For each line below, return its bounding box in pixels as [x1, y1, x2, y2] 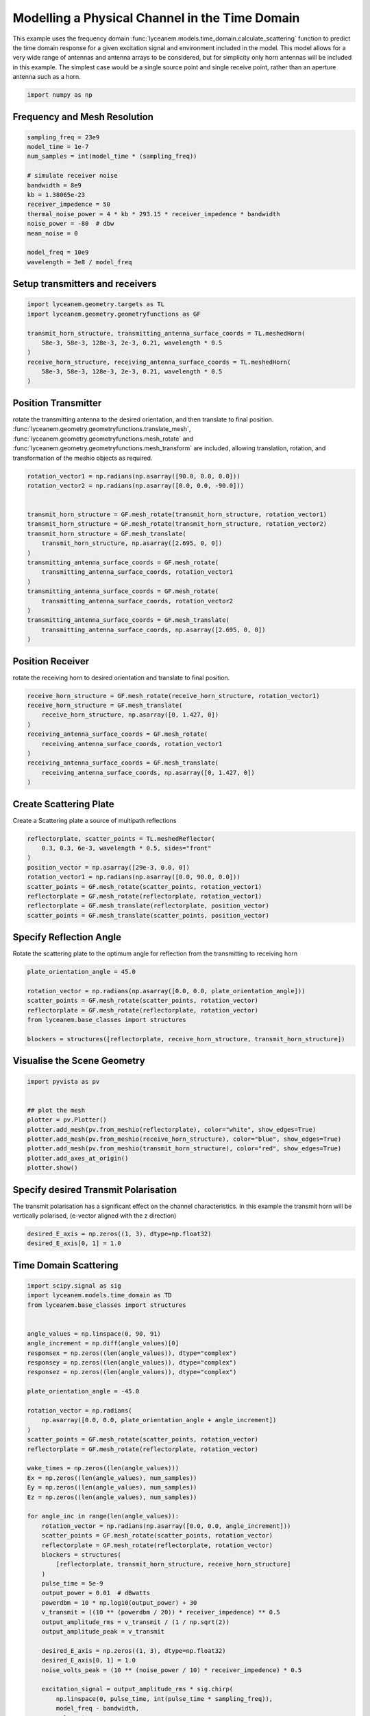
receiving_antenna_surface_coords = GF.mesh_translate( [27, 759, 219, 767]
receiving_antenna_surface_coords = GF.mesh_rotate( [27, 730, 208, 738]
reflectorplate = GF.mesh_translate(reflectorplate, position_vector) [27, 902, 270, 909]
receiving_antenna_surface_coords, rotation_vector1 [41, 740, 223, 747]
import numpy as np [27, 91, 92, 99]
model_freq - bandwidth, [56, 1704, 140, 1713]
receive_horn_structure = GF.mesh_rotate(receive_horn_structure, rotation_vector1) [27, 692, 320, 699]
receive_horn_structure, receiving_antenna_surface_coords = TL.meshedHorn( [27, 358, 291, 366]
